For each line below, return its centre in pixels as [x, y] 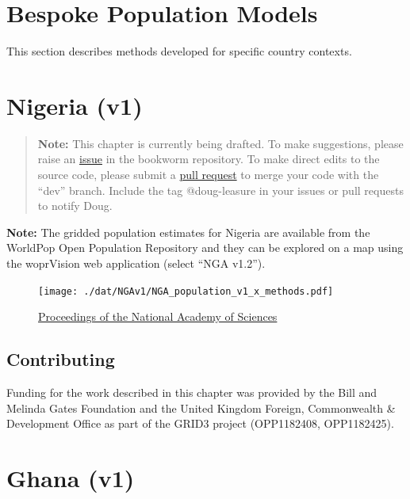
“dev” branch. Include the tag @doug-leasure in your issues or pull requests [220, 190]
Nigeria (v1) [75, 105]
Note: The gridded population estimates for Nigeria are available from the [188, 232]
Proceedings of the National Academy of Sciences [158, 316]
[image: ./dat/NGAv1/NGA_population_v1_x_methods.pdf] [186, 291]
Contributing [61, 359]
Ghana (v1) [71, 478]
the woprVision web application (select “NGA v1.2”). [136, 263]
